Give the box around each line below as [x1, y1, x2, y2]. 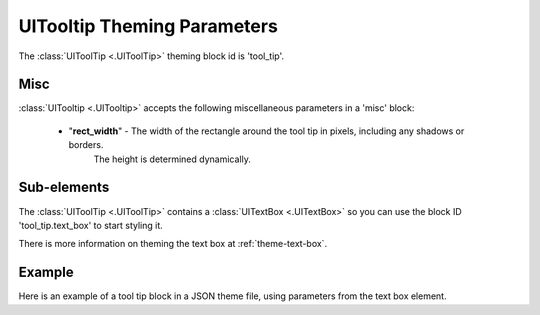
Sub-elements [18, 179, 110, 196]
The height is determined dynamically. [93, 153, 252, 165]
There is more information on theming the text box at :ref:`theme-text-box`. [18, 238, 328, 250]
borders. [68, 139, 104, 151]
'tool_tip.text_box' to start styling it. [18, 219, 164, 231]
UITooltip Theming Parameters [18, 15, 279, 37]
